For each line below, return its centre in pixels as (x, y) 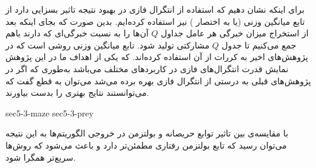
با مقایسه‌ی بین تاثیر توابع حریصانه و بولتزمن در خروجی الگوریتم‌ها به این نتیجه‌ (147, 133)
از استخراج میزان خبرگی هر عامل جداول (235, 33)
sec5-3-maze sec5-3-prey (50, 113)
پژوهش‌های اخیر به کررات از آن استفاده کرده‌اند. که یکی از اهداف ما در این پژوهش (157, 57)
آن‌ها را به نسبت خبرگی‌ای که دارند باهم (77, 33)
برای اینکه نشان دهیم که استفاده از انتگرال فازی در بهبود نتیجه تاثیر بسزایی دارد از (155, 9)
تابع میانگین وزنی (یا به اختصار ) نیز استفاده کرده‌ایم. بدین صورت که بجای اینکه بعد (155, 21)
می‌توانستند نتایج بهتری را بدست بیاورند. (77, 92)
